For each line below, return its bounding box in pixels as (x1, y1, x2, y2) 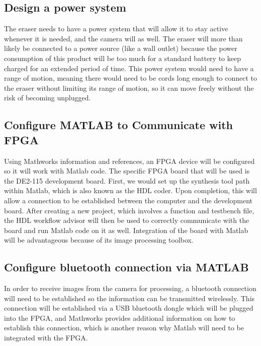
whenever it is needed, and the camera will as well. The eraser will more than (4, 33, 243, 43)
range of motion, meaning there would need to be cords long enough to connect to (4, 73, 257, 83)
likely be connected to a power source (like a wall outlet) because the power (4, 43, 237, 53)
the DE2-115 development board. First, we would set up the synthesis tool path (4, 175, 250, 186)
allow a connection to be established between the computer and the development (4, 195, 253, 205)
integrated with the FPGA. (4, 332, 88, 343)
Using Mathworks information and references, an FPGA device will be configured (4, 155, 255, 166)
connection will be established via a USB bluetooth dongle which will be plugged (4, 303, 253, 313)
